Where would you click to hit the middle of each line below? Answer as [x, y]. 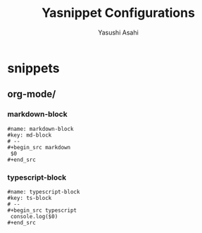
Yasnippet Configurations [118, 13]
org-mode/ [32, 94]
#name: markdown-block [40, 129]
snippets [33, 68]
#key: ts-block [30, 198]
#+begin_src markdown [39, 147]
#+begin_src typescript [42, 210]
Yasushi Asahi [118, 32]
